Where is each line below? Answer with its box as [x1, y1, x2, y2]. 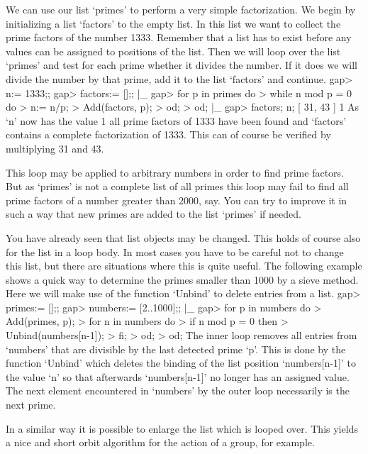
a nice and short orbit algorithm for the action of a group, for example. [6, 435, 315, 450]
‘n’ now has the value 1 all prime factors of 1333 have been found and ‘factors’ [6, 113, 347, 128]
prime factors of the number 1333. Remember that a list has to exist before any [6, 30, 352, 45]
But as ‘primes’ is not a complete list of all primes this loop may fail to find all [6, 179, 349, 194]
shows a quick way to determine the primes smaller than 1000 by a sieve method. [6, 272, 359, 287]
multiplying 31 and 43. [6, 140, 104, 155]
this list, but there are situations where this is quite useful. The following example [6, 258, 362, 273]
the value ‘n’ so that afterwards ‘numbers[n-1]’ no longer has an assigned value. [6, 369, 350, 384]
